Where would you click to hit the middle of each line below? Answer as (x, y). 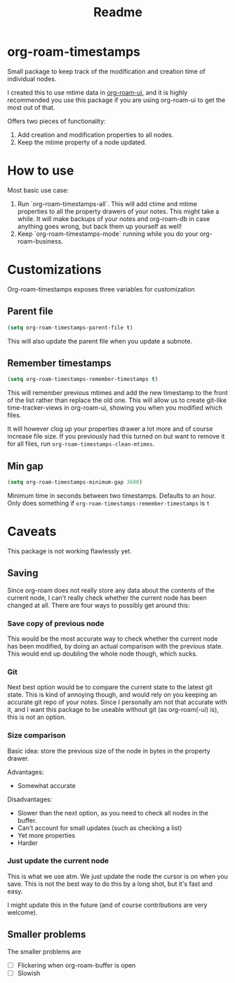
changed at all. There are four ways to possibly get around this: (99, 605)
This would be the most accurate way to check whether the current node (113, 639)
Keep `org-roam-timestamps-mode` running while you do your (108, 234)
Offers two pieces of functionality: (57, 121)
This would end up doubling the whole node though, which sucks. (102, 653)
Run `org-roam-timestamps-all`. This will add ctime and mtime (107, 204)
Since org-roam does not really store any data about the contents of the (111, 590)
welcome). (22, 912)
